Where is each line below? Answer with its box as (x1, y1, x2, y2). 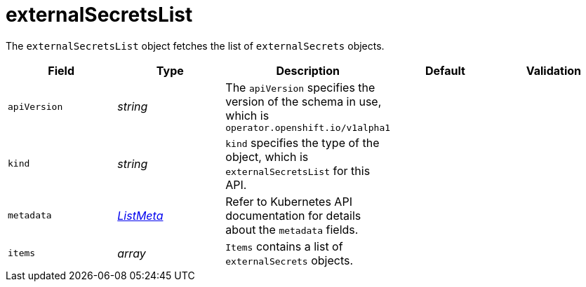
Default (425, 63, 465, 78)
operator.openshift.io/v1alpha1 (225, 122, 391, 133)
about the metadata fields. (225, 222, 359, 237)
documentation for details (225, 208, 361, 223)
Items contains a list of (225, 239, 343, 253)
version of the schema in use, (225, 94, 382, 108)
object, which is (225, 149, 309, 164)
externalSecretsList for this (225, 163, 371, 178)
